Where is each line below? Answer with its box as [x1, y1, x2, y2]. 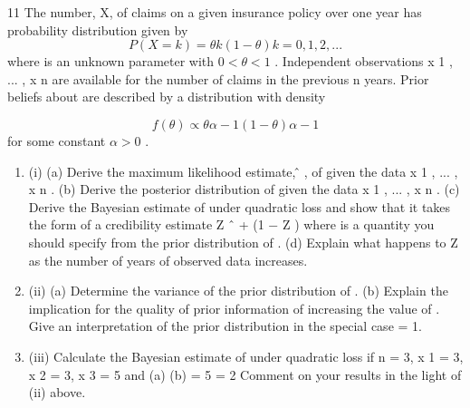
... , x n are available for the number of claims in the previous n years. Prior [7, 69, 429, 88]
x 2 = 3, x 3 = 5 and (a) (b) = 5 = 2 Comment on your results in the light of [28, 364, 462, 384]
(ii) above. [28, 383, 86, 402]
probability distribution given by [7, 20, 188, 39]
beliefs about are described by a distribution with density [7, 87, 326, 106]
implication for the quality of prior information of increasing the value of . [28, 298, 440, 317]
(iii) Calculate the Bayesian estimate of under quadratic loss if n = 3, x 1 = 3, [28, 346, 464, 365]
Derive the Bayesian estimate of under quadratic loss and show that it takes [28, 197, 451, 216]
